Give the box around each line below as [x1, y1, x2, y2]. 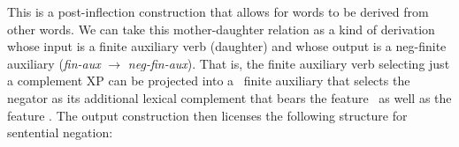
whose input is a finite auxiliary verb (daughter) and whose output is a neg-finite [7, 37, 447, 55]
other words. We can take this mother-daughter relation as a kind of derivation [7, 19, 435, 38]
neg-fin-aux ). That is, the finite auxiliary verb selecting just [127, 54, 450, 72]
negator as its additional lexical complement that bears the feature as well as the [7, 88, 452, 107]
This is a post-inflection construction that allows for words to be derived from [7, 3, 429, 20]
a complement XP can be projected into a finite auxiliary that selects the [7, 71, 410, 90]
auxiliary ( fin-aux [7, 54, 101, 72]
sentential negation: [7, 123, 113, 142]
